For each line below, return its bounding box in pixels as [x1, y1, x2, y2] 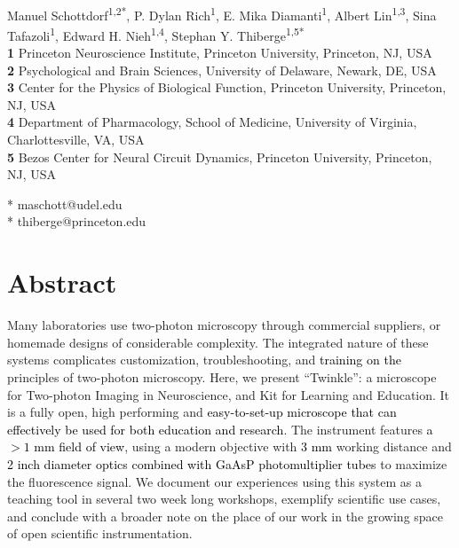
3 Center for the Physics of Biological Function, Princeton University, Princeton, [7, 78, 447, 97]
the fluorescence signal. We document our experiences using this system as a [7, 472, 422, 490]
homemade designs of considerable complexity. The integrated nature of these [7, 333, 429, 351]
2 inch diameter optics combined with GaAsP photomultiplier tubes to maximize [7, 454, 447, 473]
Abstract [7, 264, 117, 301]
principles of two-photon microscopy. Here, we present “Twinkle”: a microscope [7, 367, 437, 386]
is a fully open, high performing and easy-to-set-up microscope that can [7, 403, 397, 421]
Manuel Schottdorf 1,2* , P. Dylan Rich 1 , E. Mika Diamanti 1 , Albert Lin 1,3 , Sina [7, 3, 437, 24]
